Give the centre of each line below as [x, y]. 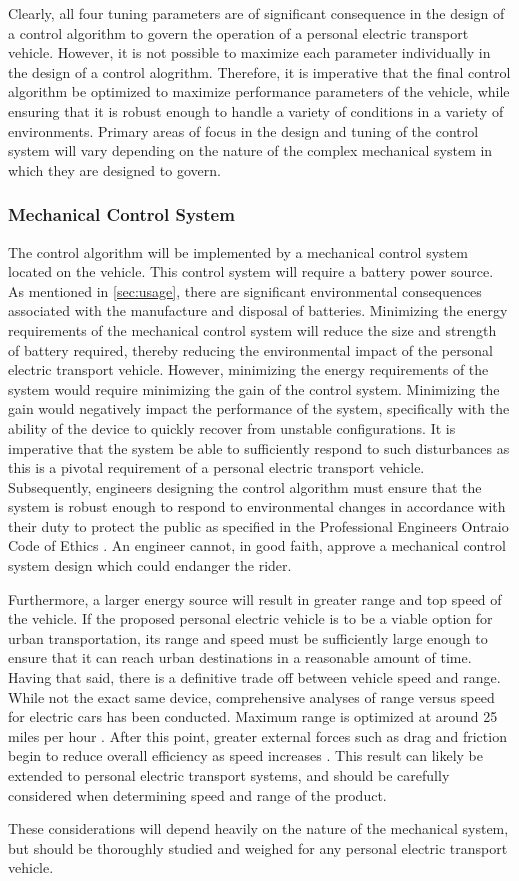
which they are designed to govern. [114, 169]
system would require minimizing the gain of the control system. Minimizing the [254, 388]
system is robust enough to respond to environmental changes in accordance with [257, 506]
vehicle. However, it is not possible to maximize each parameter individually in [249, 52]
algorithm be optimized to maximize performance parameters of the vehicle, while [259, 91]
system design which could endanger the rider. [150, 565]
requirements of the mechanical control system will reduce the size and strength [252, 329]
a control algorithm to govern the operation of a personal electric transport [238, 32]
